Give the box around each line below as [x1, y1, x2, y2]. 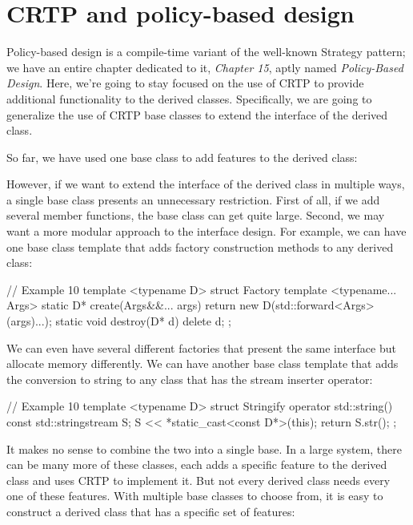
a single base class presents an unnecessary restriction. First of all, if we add [6, 191, 380, 208]
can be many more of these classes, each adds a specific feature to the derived [6, 456, 387, 473]
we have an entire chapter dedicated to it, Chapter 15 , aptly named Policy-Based [6, 59, 403, 75]
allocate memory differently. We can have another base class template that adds [6, 355, 399, 372]
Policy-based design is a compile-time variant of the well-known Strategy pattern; [6, 43, 406, 60]
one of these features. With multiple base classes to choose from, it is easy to [6, 487, 383, 504]
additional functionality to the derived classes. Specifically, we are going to [6, 90, 372, 107]
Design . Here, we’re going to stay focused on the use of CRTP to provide [6, 75, 364, 91]
